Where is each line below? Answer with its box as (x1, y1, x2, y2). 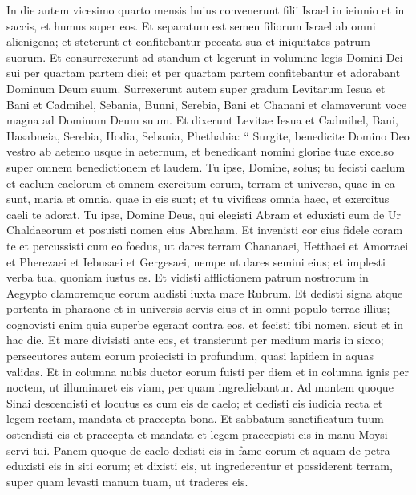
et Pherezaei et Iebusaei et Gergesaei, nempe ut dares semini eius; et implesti (6, 253, 386, 270)
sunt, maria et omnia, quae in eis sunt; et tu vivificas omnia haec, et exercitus (6, 190, 390, 207)
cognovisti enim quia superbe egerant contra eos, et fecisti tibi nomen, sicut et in (6, 315, 404, 332)
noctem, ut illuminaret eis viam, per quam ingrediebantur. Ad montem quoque (6, 379, 394, 396)
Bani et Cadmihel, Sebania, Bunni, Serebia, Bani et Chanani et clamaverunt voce (6, 95, 407, 112)
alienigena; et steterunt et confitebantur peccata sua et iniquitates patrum (6, 33, 370, 50)
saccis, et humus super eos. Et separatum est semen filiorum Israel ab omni (6, 17, 376, 34)
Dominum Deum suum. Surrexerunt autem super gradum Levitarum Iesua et (6, 79, 386, 96)
